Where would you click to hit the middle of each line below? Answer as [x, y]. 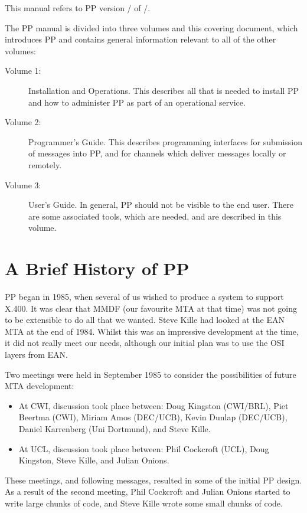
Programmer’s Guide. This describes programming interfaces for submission [166, 141]
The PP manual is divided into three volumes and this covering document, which [151, 27]
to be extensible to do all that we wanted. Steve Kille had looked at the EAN [145, 320]
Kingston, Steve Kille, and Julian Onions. [94, 460]
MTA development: [40, 386]
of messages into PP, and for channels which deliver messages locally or [157, 153]
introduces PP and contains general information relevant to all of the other [141, 39]
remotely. [45, 164]
